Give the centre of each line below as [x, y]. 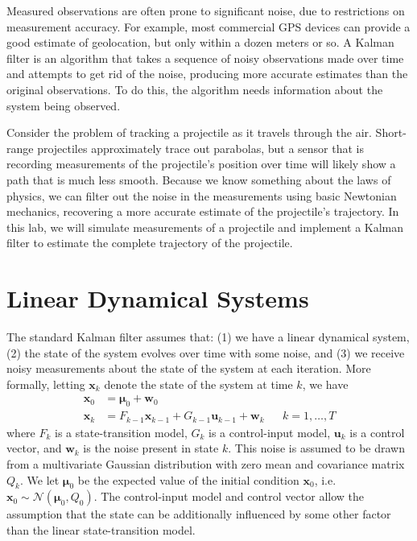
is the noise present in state [151, 448]
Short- [391, 132]
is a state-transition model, [121, 432]
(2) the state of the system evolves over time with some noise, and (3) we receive [206, 352]
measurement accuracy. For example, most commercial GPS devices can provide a [208, 26]
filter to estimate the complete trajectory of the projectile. [150, 243]
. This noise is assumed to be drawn [316, 448]
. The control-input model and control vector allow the [229, 496]
